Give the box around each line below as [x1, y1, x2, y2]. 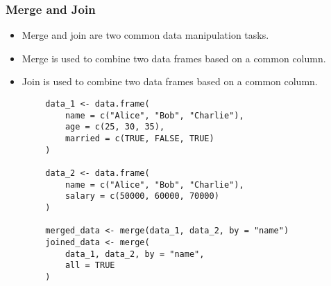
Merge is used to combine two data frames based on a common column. [22, 51, 326, 65]
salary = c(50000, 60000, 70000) [65, 191, 219, 202]
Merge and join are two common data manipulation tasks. [22, 28, 269, 42]
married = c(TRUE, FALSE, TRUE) [65, 133, 214, 143]
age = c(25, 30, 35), [65, 122, 165, 132]
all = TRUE [65, 260, 115, 271]
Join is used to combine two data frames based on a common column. [22, 74, 318, 89]
